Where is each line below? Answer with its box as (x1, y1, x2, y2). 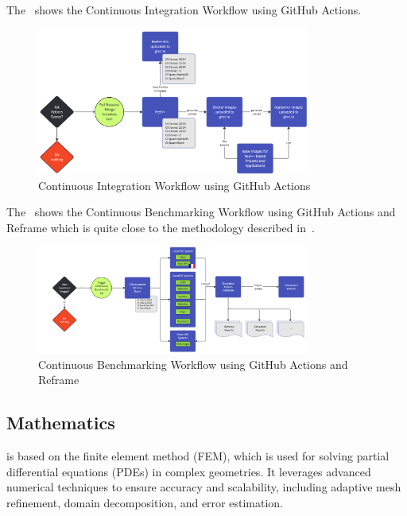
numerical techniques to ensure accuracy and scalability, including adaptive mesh (6, 479, 401, 495)
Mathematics (6, 410, 115, 435)
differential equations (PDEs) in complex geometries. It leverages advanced (6, 463, 371, 479)
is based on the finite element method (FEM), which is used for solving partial (6, 447, 390, 464)
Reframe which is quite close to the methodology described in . (6, 219, 315, 235)
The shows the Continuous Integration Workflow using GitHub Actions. (6, 2, 362, 17)
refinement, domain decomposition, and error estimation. (6, 494, 283, 510)
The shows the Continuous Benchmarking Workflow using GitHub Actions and (6, 204, 396, 220)
